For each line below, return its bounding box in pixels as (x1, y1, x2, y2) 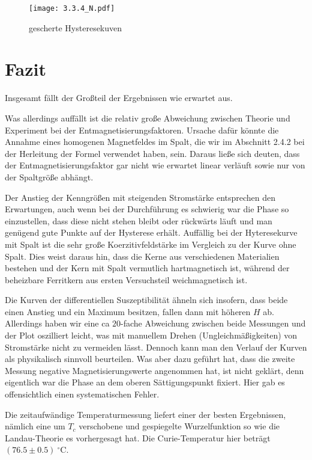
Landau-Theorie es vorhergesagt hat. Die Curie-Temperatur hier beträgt (5, 431, 271, 444)
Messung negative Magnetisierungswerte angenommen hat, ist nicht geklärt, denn (5, 364, 304, 376)
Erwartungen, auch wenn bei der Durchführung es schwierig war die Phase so (5, 203, 289, 215)
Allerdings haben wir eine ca (5, 317, 110, 330)
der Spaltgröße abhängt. (5, 170, 94, 183)
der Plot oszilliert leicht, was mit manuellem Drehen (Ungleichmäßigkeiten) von (5, 329, 298, 342)
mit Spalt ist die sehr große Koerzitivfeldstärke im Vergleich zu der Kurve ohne (5, 238, 296, 250)
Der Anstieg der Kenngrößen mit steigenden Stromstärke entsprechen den (5, 191, 276, 203)
